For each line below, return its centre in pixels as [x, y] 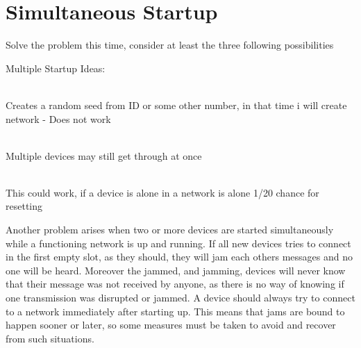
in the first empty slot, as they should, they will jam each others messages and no [179, 257]
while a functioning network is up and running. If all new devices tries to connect [178, 243]
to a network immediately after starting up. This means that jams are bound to [175, 311]
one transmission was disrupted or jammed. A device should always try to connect [180, 298]
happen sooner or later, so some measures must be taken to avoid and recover [171, 325]
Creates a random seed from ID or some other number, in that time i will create [176, 105]
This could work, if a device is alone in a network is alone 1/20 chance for [162, 192]
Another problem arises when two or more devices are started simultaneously [170, 230]
